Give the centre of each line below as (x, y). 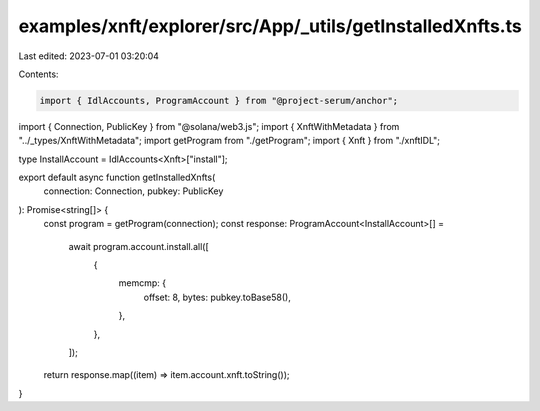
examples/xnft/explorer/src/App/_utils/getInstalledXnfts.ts (270, 26)
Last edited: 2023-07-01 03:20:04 (89, 56)
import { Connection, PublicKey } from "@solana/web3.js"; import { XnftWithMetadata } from (209, 126)
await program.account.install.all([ (138, 246)
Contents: (38, 74)
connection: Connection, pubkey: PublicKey (133, 191)
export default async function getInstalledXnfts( (117, 177)
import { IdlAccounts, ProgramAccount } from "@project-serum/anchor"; (219, 100)
